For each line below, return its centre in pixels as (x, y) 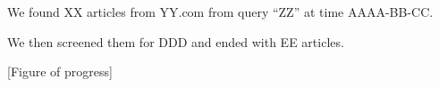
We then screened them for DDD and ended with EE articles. (176, 41)
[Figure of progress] (60, 71)
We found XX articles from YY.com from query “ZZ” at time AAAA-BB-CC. (220, 12)
